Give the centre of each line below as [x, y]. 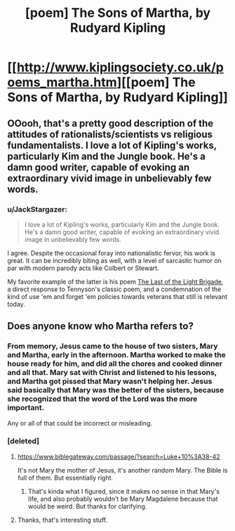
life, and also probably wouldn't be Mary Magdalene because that [123, 499]
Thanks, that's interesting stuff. [62, 520]
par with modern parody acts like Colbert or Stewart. [83, 268]
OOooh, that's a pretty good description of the [110, 123]
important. [26, 408]
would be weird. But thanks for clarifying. [87, 506]
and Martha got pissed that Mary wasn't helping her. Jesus [110, 381]
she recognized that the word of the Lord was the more [102, 399]
